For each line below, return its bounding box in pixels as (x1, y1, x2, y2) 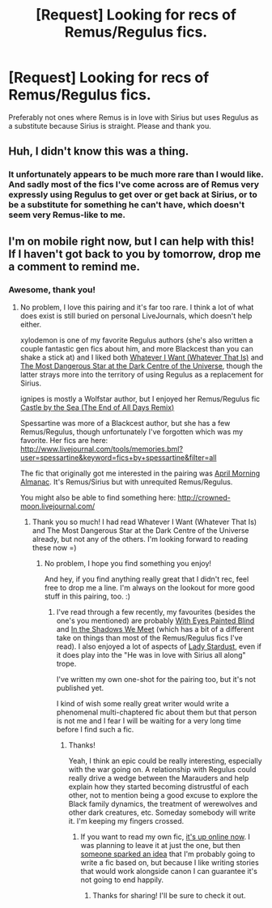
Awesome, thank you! (8, 283, 96, 295)
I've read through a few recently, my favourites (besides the (56, 607, 256, 616)
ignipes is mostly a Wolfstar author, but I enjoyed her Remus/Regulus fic (19, 394, 261, 403)
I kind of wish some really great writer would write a (56, 698, 229, 708)
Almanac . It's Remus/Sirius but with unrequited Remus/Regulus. (19, 476, 233, 487)
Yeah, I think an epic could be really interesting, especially (68, 756, 262, 765)
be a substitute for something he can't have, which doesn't (8, 199, 245, 211)
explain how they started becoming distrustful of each (68, 782, 249, 791)
